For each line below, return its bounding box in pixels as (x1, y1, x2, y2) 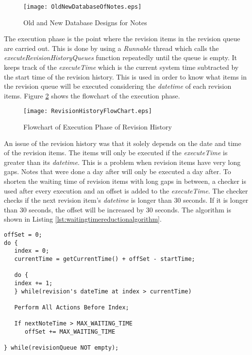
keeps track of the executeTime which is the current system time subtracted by (4, 62, 239, 72)
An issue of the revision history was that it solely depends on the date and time (4, 138, 241, 148)
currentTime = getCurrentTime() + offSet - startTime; (14, 255, 195, 262)
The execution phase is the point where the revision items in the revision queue (4, 33, 240, 44)
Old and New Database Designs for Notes (23, 17, 147, 27)
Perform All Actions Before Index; (14, 304, 129, 311)
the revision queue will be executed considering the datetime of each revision (4, 81, 232, 91)
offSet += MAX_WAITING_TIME (24, 328, 116, 335)
